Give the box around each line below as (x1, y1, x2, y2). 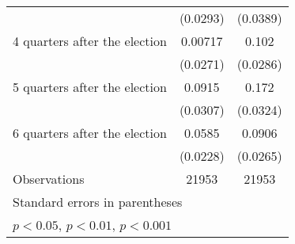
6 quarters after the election (13, 124, 167, 142)
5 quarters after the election (13, 78, 167, 96)
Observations (13, 170, 85, 188)
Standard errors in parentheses (13, 193, 183, 211)
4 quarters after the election (13, 32, 167, 50)
